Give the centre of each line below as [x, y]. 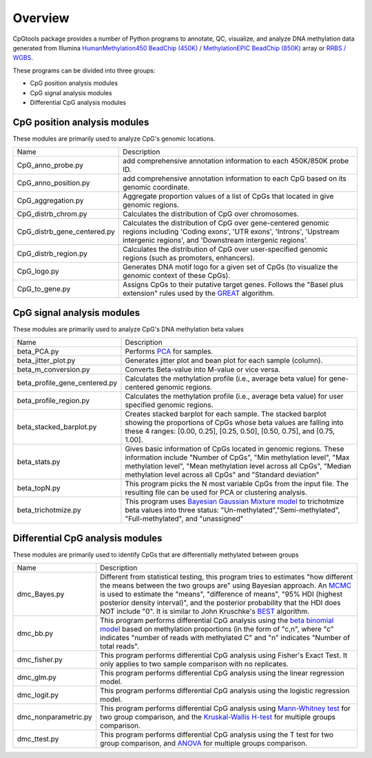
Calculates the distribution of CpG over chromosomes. [211, 214]
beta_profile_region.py [53, 401]
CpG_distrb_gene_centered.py [66, 232]
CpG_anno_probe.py [50, 166]
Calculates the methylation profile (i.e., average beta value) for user [234, 397]
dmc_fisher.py [40, 660]
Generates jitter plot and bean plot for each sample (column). [224, 361]
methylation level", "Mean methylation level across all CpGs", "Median [238, 466]
